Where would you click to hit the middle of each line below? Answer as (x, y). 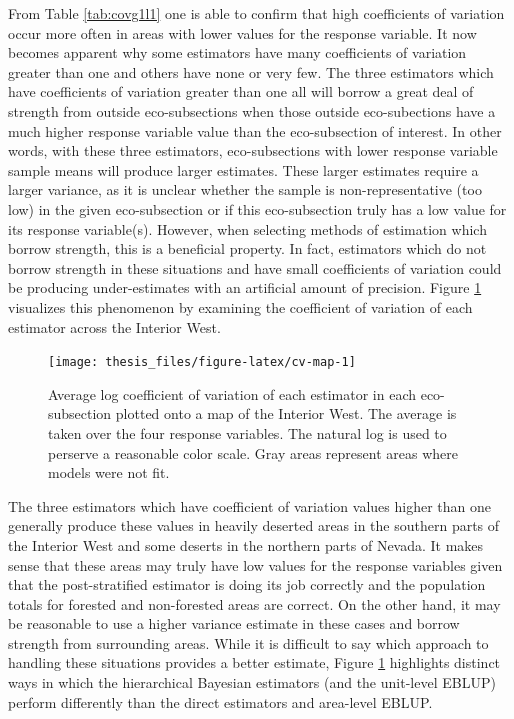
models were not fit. (109, 472)
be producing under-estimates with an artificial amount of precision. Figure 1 (245, 287)
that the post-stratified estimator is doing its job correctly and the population (247, 584)
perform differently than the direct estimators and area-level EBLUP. (220, 701)
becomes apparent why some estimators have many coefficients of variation (237, 52)
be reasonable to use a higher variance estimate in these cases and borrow (234, 623)
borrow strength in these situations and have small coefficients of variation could (255, 267)
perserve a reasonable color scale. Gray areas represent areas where (253, 452)
